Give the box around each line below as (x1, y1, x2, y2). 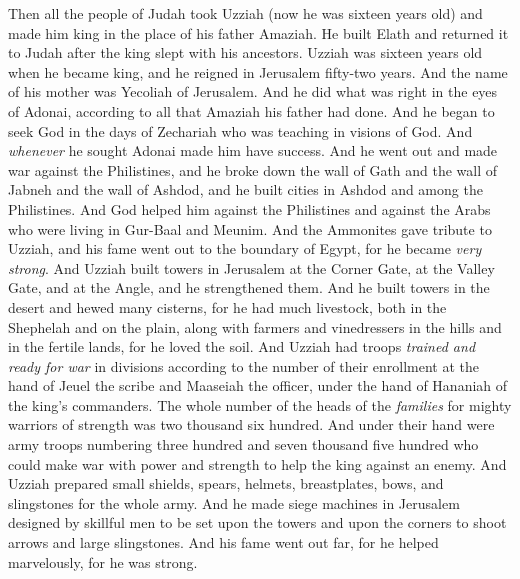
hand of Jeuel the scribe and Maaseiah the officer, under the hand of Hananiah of (8, 375, 508, 396)
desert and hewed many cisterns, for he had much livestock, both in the (8, 296, 447, 317)
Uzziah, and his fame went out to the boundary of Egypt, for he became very (8, 238, 482, 259)
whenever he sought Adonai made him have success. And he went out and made (8, 140, 498, 161)
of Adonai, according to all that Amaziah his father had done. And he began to (8, 100, 495, 121)
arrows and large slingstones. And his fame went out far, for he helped (8, 532, 439, 553)
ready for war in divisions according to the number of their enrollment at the (8, 355, 479, 376)
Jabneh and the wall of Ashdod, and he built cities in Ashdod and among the (8, 179, 483, 200)
